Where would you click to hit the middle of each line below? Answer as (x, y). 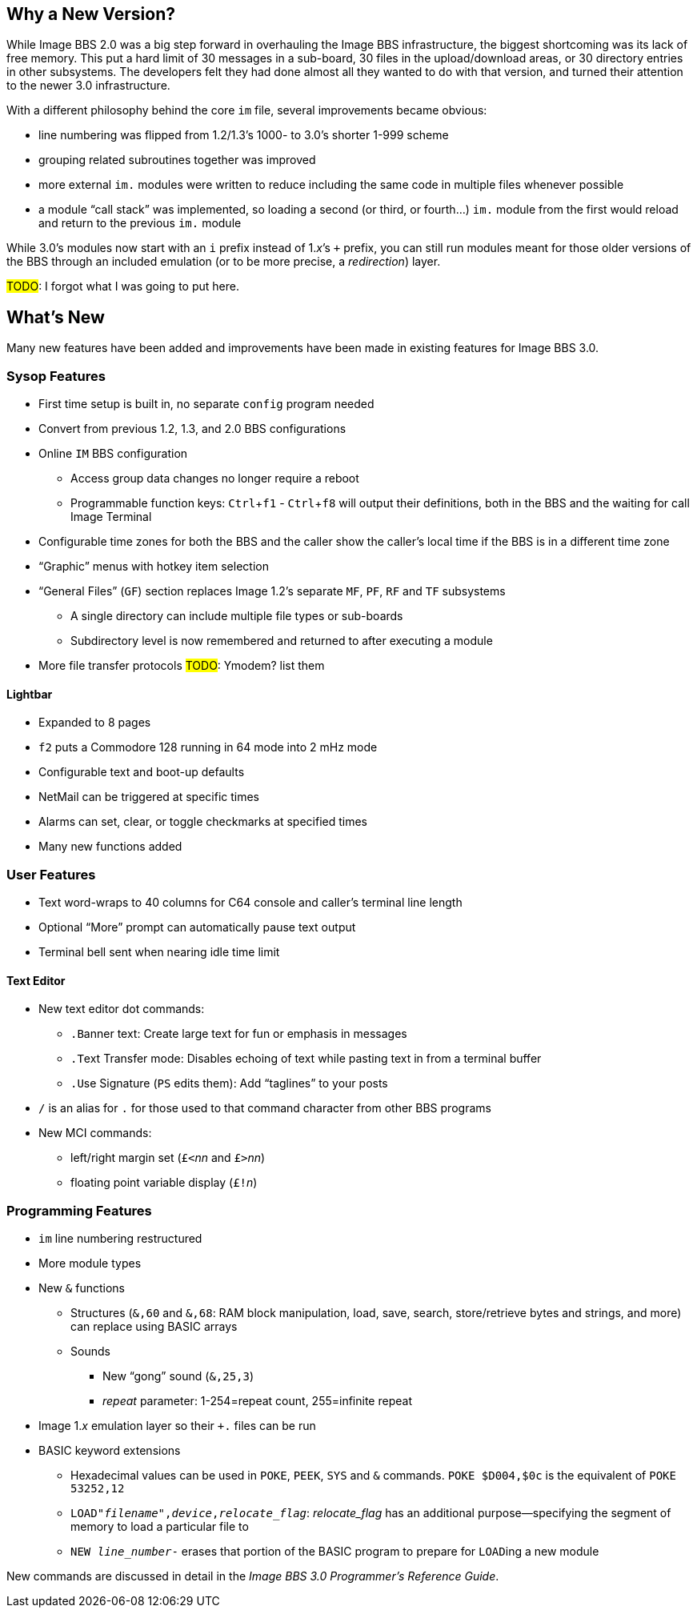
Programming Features (79, 1210)
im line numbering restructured (120, 1238)
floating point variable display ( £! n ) (164, 1183)
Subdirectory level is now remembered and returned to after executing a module (282, 641)
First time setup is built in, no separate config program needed (206, 404)
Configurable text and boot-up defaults (142, 772)
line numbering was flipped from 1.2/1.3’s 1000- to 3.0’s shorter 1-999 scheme (244, 135)
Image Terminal (111, 517)
